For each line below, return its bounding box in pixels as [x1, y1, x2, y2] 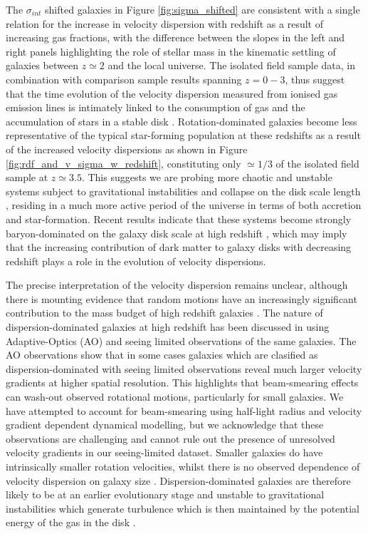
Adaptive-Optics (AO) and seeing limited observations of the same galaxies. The [6, 333, 357, 348]
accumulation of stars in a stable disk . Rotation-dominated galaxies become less [6, 113, 357, 128]
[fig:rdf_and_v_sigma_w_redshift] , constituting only [6, 155, 241, 170]
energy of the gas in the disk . [6, 515, 136, 530]
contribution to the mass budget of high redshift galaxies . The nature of [6, 305, 323, 320]
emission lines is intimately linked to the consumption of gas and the [6, 100, 305, 115]
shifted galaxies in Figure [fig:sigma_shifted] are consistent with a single [45, 2, 360, 16]
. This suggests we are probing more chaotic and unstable [81, 170, 332, 185]
